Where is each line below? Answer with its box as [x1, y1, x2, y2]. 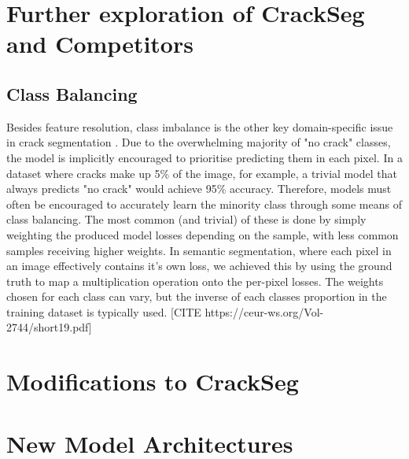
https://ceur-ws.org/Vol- [204, 303, 324, 320]
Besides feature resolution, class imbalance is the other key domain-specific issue [6, 118, 393, 135]
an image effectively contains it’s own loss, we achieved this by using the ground [6, 257, 392, 274]
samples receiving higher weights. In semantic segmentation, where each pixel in [6, 242, 392, 258]
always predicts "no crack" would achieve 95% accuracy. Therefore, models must [6, 180, 392, 197]
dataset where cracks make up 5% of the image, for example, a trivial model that [6, 165, 397, 181]
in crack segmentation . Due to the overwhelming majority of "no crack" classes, [6, 134, 391, 150]
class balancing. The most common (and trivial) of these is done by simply [6, 211, 367, 228]
